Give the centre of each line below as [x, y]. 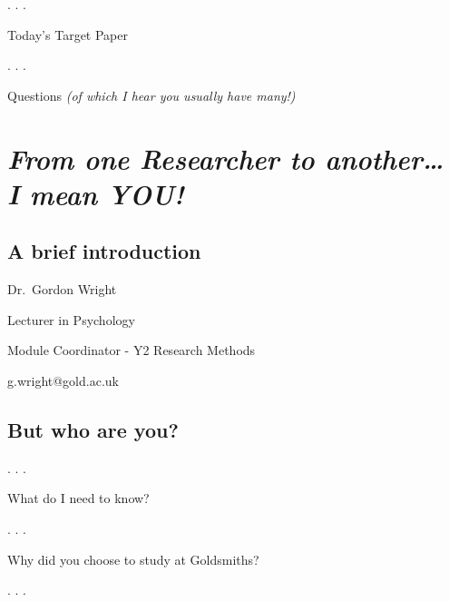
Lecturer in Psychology [71, 319]
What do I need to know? [78, 498]
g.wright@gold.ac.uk [63, 380]
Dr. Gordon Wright [62, 289]
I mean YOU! [96, 193]
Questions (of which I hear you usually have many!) [151, 95]
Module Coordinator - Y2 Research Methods [132, 350]
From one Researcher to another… [226, 158]
